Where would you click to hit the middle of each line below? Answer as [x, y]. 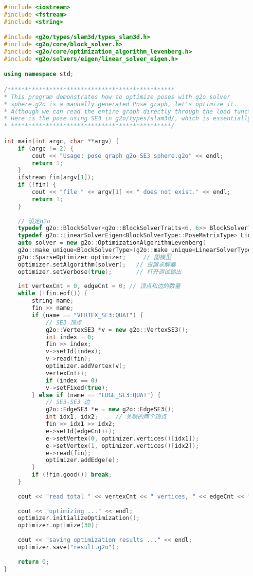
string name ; [53, 301]
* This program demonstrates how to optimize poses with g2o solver [117, 97]
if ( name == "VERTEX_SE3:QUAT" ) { [88, 315]
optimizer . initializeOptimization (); [79, 518]
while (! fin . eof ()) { [53, 294]
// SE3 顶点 [63, 322]
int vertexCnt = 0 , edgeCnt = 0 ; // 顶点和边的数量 [99, 286]
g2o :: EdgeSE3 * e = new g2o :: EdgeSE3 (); [110, 410]
